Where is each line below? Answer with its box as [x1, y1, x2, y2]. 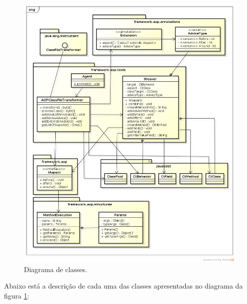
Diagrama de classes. [24, 264, 87, 274]
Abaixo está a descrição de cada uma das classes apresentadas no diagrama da [4, 281, 243, 291]
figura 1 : [4, 290, 29, 301]
